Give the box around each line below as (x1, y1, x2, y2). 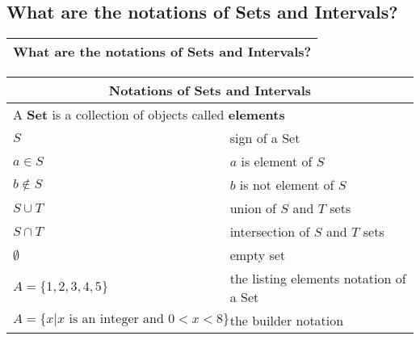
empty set (229, 246, 286, 265)
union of (229, 199, 277, 218)
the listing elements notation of (229, 269, 406, 288)
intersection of (229, 222, 310, 241)
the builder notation (229, 311, 344, 330)
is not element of (239, 175, 334, 195)
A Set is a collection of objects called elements (13, 105, 285, 124)
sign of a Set (229, 128, 300, 148)
